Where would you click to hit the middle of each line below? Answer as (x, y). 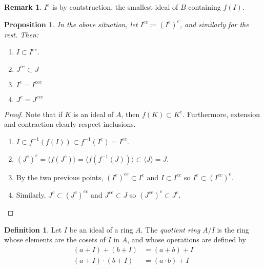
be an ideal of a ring (101, 229)
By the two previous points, (60, 177)
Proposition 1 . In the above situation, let (71, 24)
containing (205, 7)
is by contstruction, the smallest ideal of (115, 7)
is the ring (233, 229)
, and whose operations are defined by (187, 239)
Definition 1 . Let (33, 229)
